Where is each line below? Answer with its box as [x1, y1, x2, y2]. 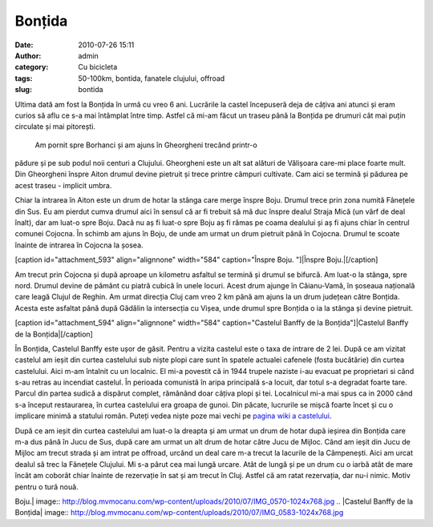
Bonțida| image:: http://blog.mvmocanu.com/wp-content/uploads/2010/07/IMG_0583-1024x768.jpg [14, 508, 344, 517]
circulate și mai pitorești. [14, 122, 96, 131]
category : [14, 62, 49, 72]
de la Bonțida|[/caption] [14, 329, 94, 339]
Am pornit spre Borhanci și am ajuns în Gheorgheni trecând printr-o [34, 140, 258, 150]
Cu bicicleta [78, 62, 118, 72]
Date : [14, 40, 34, 50]
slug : [14, 85, 32, 95]
